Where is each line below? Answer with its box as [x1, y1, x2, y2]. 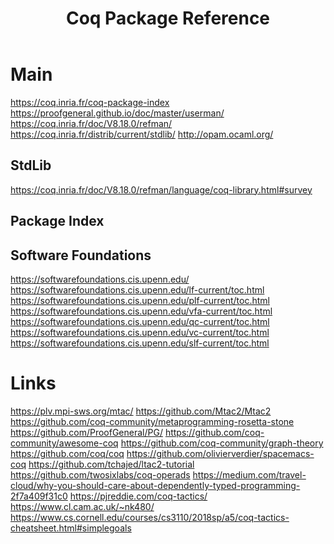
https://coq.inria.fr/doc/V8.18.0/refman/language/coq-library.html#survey [10, 183, 313, 196]
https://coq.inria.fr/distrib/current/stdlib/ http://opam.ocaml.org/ [10, 128, 274, 140]
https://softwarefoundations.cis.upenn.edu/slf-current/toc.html [10, 337, 270, 349]
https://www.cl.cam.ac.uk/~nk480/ [10, 500, 155, 512]
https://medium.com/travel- [192, 468, 307, 481]
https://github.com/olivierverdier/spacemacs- [126, 447, 315, 459]
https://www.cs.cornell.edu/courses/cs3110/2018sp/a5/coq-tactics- [10, 511, 290, 523]
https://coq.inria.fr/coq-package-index [10, 96, 170, 108]
